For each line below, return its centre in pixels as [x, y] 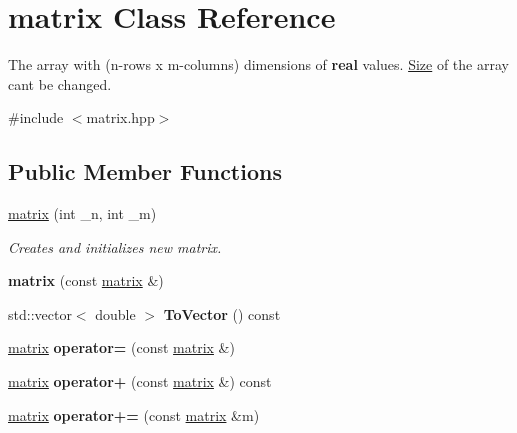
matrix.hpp [120, 117]
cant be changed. [60, 83]
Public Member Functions [145, 171]
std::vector [40, 313]
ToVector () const [222, 313]
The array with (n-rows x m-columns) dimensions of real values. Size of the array [258, 64]
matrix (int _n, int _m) [82, 213]
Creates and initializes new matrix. [115, 246]
